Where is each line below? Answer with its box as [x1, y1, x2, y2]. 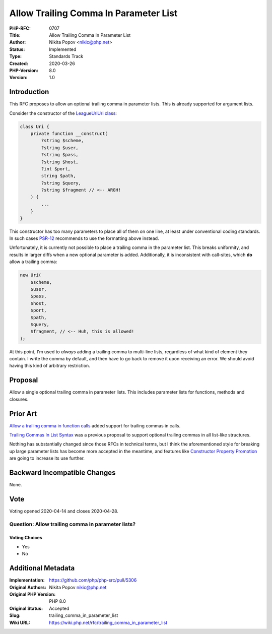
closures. [9, 396, 29, 402]
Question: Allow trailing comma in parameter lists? [9, 521, 136, 528]
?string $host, [41, 159, 79, 165]
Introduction [9, 88, 49, 96]
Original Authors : [9, 584, 46, 590]
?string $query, [41, 180, 82, 186]
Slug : [9, 612, 21, 618]
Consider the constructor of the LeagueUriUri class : [9, 110, 117, 116]
